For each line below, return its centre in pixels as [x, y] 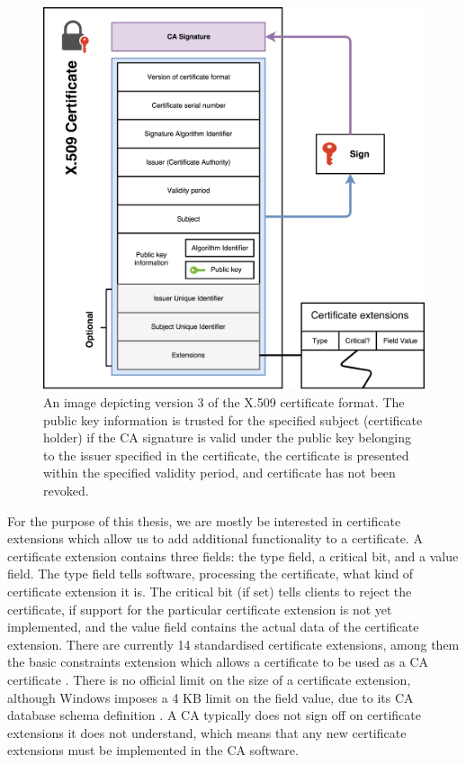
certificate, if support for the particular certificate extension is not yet [200, 609]
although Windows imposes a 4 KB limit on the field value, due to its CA [211, 697]
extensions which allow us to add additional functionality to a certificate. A [215, 538]
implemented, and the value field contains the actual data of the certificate [213, 627]
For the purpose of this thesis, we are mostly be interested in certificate [204, 520]
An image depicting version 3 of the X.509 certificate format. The [224, 402]
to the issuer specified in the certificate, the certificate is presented [226, 455]
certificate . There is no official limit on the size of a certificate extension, [209, 679]
